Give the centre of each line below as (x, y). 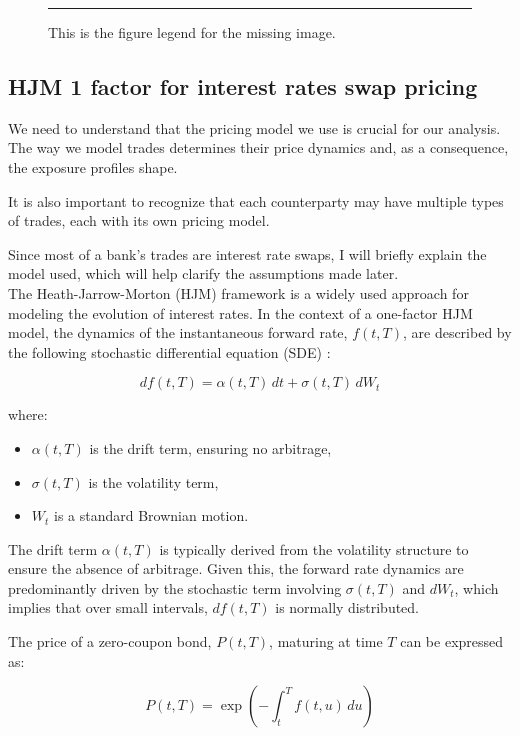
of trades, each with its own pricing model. (139, 220)
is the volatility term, (153, 481)
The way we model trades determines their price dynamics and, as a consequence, (258, 147)
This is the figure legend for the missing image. (192, 32)
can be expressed (452, 641)
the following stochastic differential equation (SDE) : (169, 351)
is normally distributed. (347, 607)
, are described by (457, 332)
